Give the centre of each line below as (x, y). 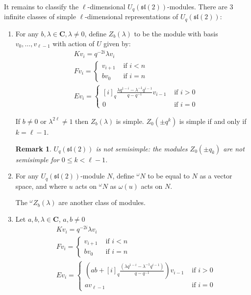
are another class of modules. (102, 202)
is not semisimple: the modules (142, 148)
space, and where (41, 186)
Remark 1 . (33, 148)
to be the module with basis (176, 33)
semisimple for (37, 159)
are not (234, 148)
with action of (74, 43)
